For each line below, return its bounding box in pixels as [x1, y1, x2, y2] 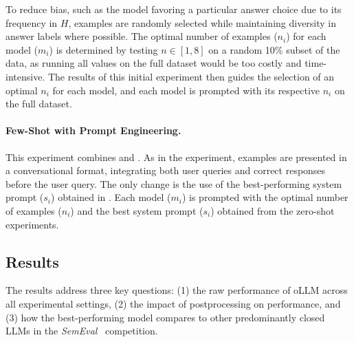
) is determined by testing [49, 42, 158, 56]
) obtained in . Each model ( [51, 190, 171, 204]
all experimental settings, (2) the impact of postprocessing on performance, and [5, 296, 341, 310]
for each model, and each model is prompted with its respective [52, 83, 320, 97]
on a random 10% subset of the [208, 42, 340, 56]
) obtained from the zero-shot [210, 203, 335, 217]
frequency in [5, 15, 58, 30]
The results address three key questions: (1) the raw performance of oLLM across [5, 283, 348, 297]
